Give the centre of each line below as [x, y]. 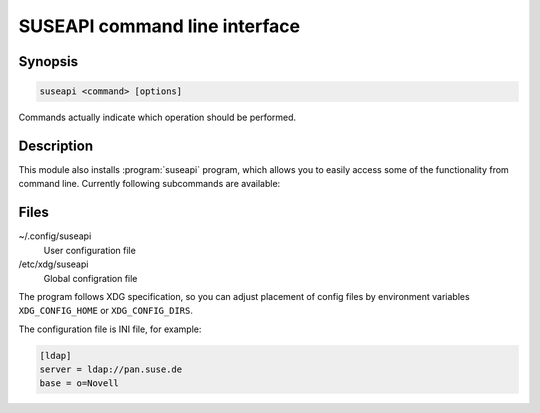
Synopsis [48, 61]
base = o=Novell [79, 383]
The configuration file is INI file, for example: [110, 329]
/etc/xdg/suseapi [53, 264]
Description [56, 145]
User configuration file [90, 250]
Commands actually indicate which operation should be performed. [157, 117]
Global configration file [90, 278]
